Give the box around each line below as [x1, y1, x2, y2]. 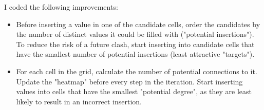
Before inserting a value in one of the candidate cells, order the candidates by [16, 18, 260, 29]
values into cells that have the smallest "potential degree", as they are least [16, 86, 252, 97]
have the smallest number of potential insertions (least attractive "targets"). [16, 49, 255, 59]
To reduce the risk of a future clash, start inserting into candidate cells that [16, 38, 255, 49]
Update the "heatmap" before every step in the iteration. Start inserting [16, 76, 243, 86]
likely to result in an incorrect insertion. [16, 96, 142, 106]
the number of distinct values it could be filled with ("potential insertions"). [16, 29, 254, 39]
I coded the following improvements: [4, 2, 118, 12]
